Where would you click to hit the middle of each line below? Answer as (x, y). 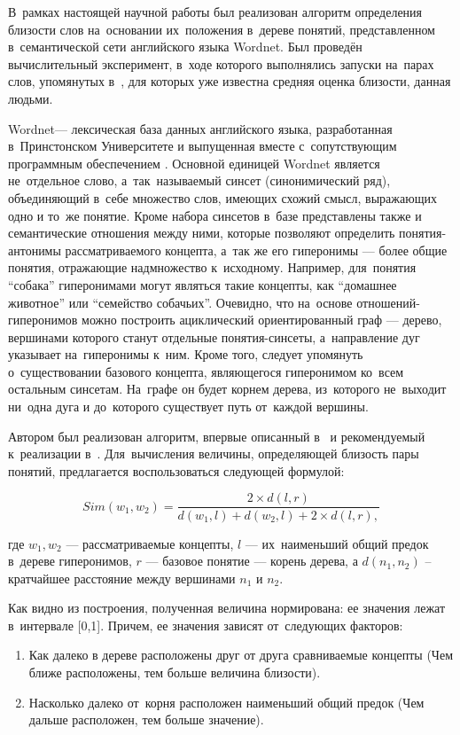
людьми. (31, 98)
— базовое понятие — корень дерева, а (252, 561)
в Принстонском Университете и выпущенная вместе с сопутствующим (203, 146)
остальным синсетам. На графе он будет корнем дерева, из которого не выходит (227, 389)
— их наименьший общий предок (337, 543)
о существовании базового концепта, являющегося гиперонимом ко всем (206, 371)
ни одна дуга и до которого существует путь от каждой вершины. (188, 407)
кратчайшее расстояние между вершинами (122, 578)
